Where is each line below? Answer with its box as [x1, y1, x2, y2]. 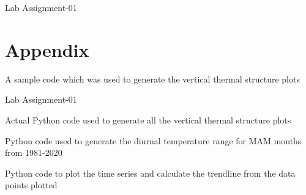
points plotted [5, 178, 58, 191]
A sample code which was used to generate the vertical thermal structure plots [5, 72, 300, 85]
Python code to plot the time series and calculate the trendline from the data [5, 166, 296, 179]
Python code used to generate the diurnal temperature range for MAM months [5, 134, 302, 147]
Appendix [5, 37, 89, 62]
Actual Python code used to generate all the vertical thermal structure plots [5, 113, 291, 126]
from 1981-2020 [5, 146, 62, 159]
